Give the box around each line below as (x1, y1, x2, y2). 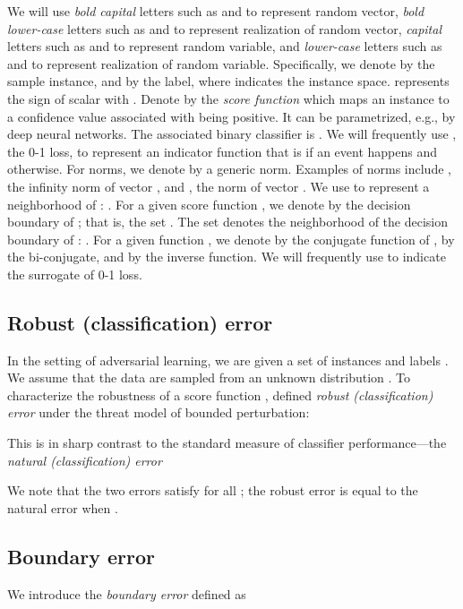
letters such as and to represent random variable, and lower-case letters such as (7, 37, 442, 56)
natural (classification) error (7, 450, 162, 469)
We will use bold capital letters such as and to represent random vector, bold (7, 2, 424, 20)
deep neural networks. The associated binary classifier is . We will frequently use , (7, 124, 457, 143)
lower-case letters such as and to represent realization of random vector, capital (7, 19, 442, 38)
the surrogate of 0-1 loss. (7, 264, 142, 283)
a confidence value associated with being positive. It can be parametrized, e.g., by (7, 107, 456, 125)
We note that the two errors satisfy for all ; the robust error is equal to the (7, 481, 418, 500)
